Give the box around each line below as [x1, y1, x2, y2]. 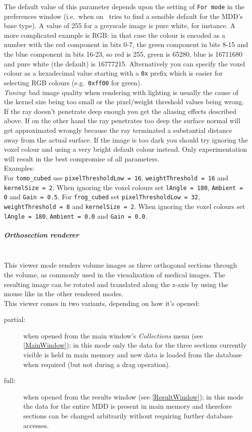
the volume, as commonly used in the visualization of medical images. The [4, 269, 225, 279]
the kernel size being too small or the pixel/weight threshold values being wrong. [4, 96, 244, 107]
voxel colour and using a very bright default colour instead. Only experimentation [4, 144, 247, 154]
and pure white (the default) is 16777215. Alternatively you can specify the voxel [4, 58, 245, 68]
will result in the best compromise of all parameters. [4, 153, 160, 163]
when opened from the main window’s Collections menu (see [23, 330, 203, 340]
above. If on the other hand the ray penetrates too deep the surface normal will [4, 115, 240, 126]
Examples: [4, 163, 34, 173]
